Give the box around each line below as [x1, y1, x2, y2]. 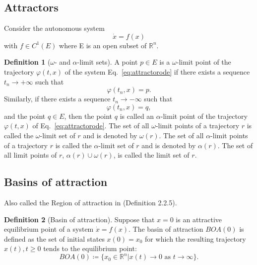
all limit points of [4, 150, 57, 160]
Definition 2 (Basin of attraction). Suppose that [4, 214, 155, 224]
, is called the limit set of [113, 150, 190, 160]
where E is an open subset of [59, 40, 147, 50]
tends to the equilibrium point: [43, 243, 137, 254]
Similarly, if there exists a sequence [4, 93, 111, 104]
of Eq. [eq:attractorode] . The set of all [32, 120, 149, 131]
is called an [120, 110, 154, 121]
